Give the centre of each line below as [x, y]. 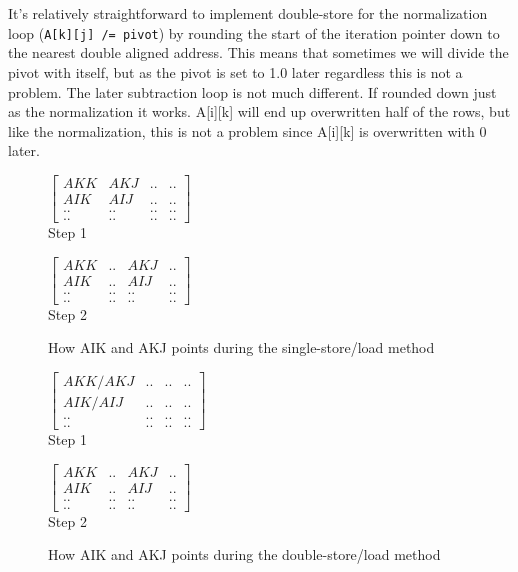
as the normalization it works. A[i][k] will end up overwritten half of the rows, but [259, 111]
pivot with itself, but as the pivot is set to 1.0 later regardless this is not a [235, 72]
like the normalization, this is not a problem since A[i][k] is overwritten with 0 [247, 130]
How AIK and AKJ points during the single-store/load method [241, 347]
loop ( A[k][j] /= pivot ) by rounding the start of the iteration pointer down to [254, 32]
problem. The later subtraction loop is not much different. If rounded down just [252, 91]
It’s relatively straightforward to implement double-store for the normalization [248, 13]
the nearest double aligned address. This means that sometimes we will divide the [258, 52]
